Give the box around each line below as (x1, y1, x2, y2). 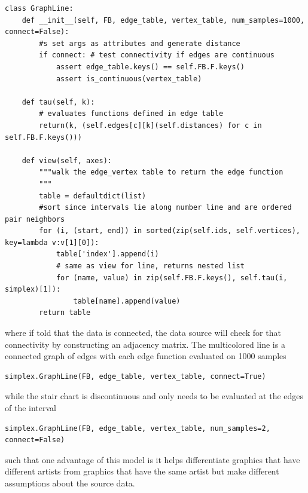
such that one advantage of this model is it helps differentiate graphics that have (5, 453, 300, 466)
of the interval (5, 402, 56, 414)
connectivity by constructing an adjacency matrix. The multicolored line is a (5, 338, 285, 350)
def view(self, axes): (22, 156, 112, 165)
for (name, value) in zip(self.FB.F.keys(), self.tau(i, (56, 273, 288, 282)
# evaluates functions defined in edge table (39, 109, 224, 118)
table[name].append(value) (73, 296, 181, 305)
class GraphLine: (5, 4, 74, 13)
